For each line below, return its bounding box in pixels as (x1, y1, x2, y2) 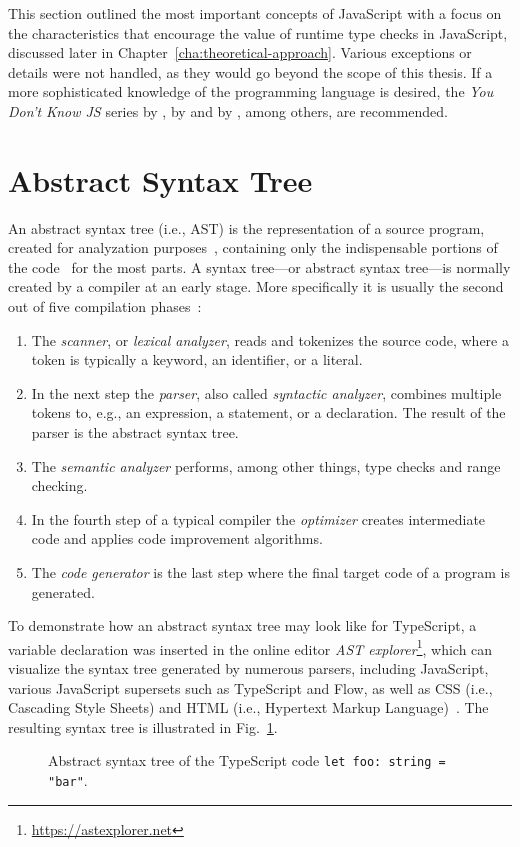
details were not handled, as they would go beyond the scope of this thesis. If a (8, 61, 493, 82)
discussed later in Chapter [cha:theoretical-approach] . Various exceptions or (8, 42, 472, 63)
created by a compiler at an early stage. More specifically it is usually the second (8, 276, 504, 297)
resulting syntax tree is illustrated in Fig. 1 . (8, 716, 278, 737)
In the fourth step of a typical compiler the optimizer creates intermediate (31, 508, 486, 529)
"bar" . (48, 770, 88, 791)
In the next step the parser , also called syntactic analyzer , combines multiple (31, 382, 502, 403)
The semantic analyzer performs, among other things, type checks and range (31, 455, 501, 476)
